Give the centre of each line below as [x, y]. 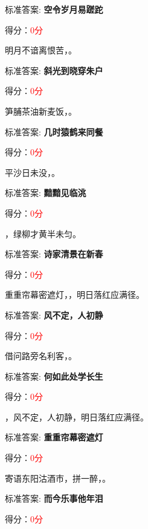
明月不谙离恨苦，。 [41, 50]
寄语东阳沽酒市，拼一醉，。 [58, 478]
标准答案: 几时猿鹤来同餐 [54, 131]
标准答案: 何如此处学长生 [54, 376]
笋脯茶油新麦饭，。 [41, 111]
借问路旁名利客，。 [41, 356]
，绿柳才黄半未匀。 [43, 233]
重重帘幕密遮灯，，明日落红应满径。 [75, 295]
